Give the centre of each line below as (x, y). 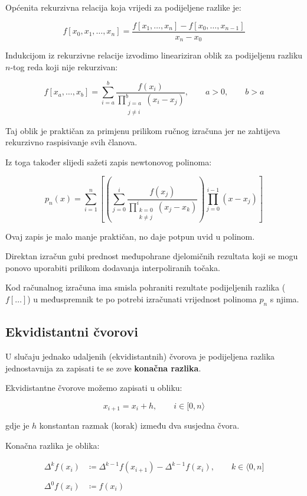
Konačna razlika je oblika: (53, 445)
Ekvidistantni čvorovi (72, 332)
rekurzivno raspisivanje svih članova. (71, 142)
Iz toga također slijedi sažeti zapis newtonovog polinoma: (109, 161)
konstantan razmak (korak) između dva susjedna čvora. (139, 425)
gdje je (17, 425)
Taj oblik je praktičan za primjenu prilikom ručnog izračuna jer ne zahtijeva (143, 130)
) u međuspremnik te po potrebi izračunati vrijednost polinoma (142, 299)
